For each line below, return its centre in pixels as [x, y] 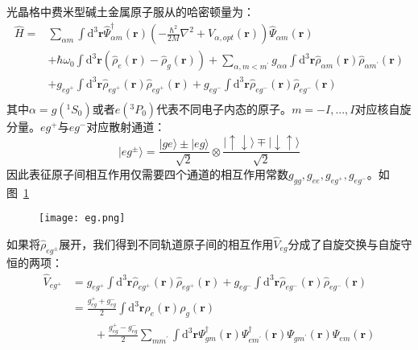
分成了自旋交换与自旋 [344, 244]
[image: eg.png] [82, 218]
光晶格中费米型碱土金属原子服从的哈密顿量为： [130, 11]
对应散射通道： [126, 126]
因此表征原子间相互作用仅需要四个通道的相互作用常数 [147, 173]
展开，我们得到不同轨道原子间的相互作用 [166, 244]
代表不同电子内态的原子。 [224, 108]
